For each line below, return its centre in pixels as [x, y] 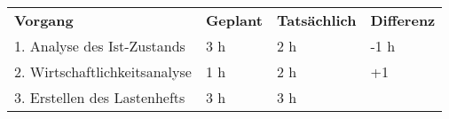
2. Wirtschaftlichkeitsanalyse [103, 71]
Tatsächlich [316, 20]
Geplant [234, 20]
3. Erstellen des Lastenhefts [100, 97]
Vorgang [44, 20]
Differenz [403, 20]
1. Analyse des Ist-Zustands [100, 46]
